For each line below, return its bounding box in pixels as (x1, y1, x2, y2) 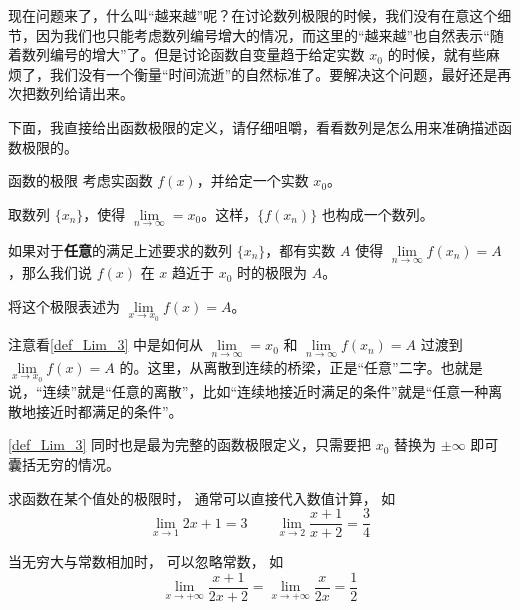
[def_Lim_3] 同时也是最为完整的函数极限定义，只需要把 (8, 434, 372, 455)
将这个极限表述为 (8, 295, 120, 316)
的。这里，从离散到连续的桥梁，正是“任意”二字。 (119, 356, 441, 377)
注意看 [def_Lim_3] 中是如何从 (8, 334, 204, 355)
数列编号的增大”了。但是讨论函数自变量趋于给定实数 (21, 44, 365, 65)
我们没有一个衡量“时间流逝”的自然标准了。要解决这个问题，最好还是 (49, 63, 498, 84)
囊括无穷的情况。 (8, 454, 120, 475)
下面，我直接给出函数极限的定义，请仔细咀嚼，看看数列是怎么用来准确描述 (8, 116, 498, 137)
